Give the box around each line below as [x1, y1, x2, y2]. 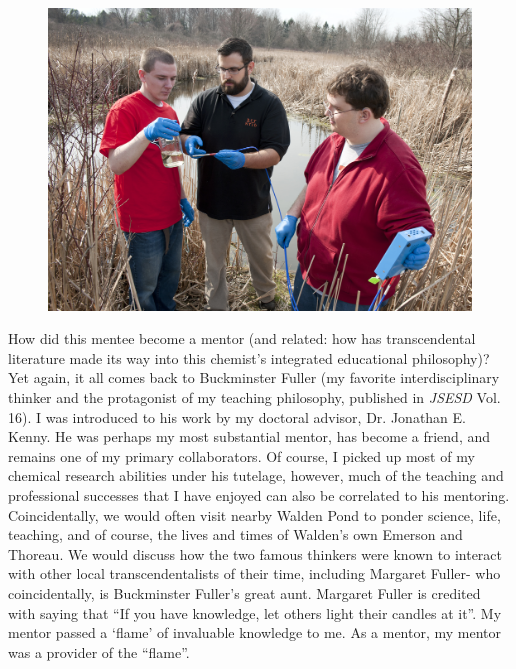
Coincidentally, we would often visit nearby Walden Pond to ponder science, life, [8, 504, 501, 525]
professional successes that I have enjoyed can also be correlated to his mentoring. [8, 485, 510, 506]
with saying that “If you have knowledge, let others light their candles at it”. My [8, 602, 502, 623]
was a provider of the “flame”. [8, 641, 190, 662]
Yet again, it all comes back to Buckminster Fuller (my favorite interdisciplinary [8, 367, 500, 388]
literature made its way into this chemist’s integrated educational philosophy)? [8, 347, 490, 368]
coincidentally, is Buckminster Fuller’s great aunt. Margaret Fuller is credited [8, 582, 481, 603]
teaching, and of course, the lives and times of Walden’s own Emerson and [8, 524, 463, 545]
